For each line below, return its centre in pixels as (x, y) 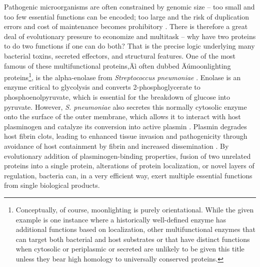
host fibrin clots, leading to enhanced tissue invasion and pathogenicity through (126, 136)
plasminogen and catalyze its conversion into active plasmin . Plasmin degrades (125, 126)
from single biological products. (52, 185)
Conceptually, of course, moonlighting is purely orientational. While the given (135, 209)
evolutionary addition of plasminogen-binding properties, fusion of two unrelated (127, 156)
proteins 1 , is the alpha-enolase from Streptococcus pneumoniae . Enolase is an (122, 76)
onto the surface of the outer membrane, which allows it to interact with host (122, 116)
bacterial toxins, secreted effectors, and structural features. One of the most (120, 55)
